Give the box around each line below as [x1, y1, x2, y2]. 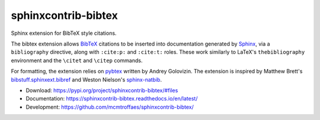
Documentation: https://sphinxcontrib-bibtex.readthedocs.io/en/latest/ [25, 95, 198, 102]
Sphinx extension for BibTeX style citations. [11, 30, 117, 37]
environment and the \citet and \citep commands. [11, 57, 143, 64]
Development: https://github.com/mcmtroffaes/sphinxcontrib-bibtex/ [25, 103, 194, 111]
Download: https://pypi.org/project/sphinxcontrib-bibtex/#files [25, 86, 178, 94]
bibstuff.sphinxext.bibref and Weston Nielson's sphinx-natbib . [11, 76, 162, 83]
